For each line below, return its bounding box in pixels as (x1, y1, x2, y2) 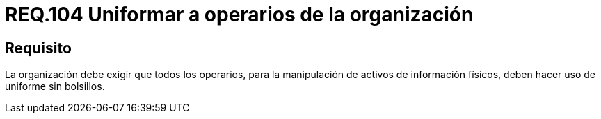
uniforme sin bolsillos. (5, 80, 105, 93)
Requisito (5, 39, 72, 57)
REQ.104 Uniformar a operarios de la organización (5, 3, 474, 26)
